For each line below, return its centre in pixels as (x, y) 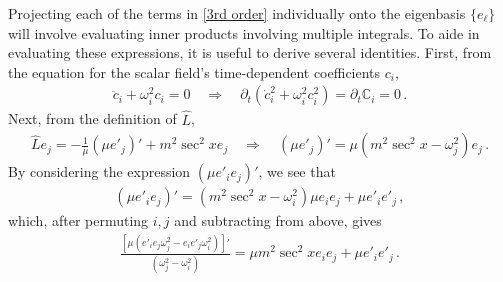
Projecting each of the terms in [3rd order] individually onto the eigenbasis (237, 13)
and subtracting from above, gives (278, 220)
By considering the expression (99, 171)
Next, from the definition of (92, 118)
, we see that (297, 171)
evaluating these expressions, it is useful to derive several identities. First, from (250, 52)
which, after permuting (78, 220)
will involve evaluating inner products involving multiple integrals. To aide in (244, 32)
